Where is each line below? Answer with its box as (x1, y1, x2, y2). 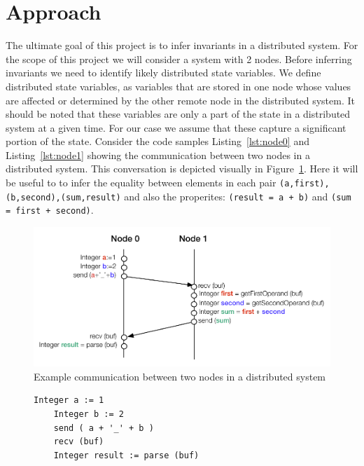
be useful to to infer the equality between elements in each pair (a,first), (6, 175, 330, 190)
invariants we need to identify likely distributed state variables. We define (6, 65, 321, 80)
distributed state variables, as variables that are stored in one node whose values (6, 78, 351, 93)
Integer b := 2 (53, 409, 124, 419)
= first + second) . (6, 203, 94, 217)
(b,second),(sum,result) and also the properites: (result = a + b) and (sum (6, 189, 351, 203)
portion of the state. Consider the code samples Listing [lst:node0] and (6, 134, 309, 149)
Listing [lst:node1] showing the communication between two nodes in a (6, 147, 310, 162)
